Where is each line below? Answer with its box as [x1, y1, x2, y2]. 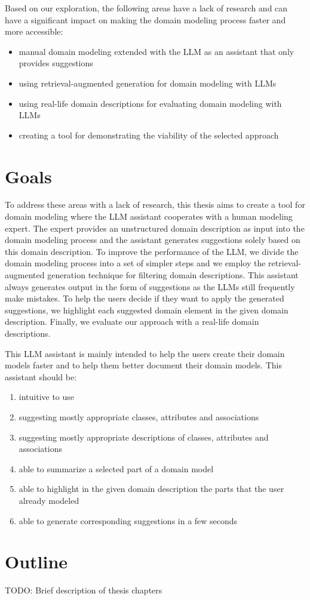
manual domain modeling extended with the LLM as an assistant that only [19, 45, 294, 57]
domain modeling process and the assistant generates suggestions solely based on [5, 233, 300, 246]
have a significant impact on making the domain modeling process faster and [5, 13, 286, 26]
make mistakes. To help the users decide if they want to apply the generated [5, 292, 284, 304]
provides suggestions [19, 57, 93, 69]
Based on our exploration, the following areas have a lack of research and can [5, 2, 288, 14]
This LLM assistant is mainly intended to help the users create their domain [5, 347, 285, 359]
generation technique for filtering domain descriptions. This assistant [47, 269, 299, 281]
